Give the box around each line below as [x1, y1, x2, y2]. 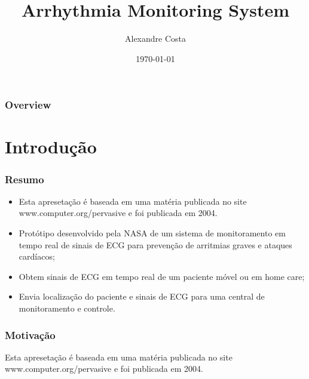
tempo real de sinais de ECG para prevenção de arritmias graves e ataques [19, 238, 292, 251]
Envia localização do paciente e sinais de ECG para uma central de [19, 290, 265, 303]
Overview [5, 97, 51, 112]
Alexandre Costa [124, 32, 186, 45]
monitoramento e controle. [19, 301, 115, 314]
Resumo [5, 171, 44, 186]
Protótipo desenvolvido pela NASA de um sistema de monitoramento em [19, 227, 286, 239]
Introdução [5, 134, 97, 159]
